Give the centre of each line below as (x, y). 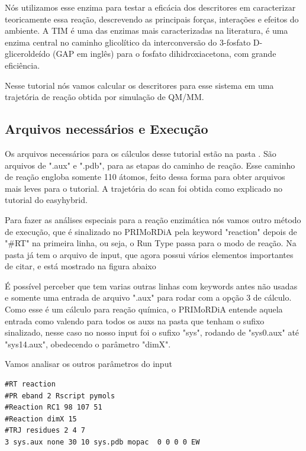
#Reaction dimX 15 (41, 419)
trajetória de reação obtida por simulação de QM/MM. (104, 97)
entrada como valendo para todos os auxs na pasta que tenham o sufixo (135, 320)
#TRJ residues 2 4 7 (45, 431)
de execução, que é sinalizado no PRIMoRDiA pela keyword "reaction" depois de (151, 231)
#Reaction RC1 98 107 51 (54, 407)
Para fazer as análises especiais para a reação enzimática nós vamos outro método (153, 219)
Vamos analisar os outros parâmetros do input (88, 364)
